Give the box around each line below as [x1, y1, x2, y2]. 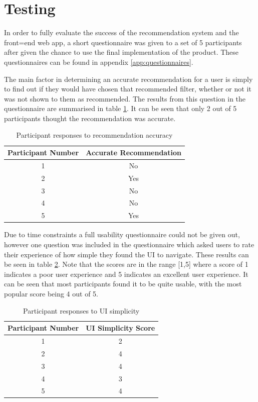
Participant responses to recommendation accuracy [16, 130, 173, 140]
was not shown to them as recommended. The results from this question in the [4, 93, 246, 104]
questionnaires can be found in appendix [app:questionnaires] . [4, 56, 193, 67]
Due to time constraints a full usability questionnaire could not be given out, [4, 229, 240, 240]
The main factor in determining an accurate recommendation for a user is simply [4, 73, 253, 84]
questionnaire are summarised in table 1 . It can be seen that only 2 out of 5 [4, 103, 237, 114]
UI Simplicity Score [86, 323, 155, 333]
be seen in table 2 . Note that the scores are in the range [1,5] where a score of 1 [4, 259, 248, 269]
